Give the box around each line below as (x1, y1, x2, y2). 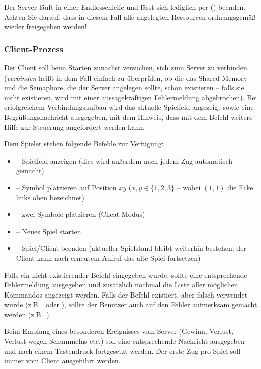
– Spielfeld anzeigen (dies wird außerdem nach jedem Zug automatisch (16, 155, 233, 166)
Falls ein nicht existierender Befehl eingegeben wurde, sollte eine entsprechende (4, 269, 247, 280)
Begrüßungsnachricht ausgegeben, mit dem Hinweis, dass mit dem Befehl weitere (4, 111, 253, 122)
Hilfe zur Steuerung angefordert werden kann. (4, 121, 145, 132)
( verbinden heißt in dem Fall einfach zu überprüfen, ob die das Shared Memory (4, 72, 248, 83)
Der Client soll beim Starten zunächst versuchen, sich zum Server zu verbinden (4, 62, 247, 72)
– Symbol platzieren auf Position (16, 182, 117, 192)
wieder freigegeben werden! (4, 21, 87, 32)
